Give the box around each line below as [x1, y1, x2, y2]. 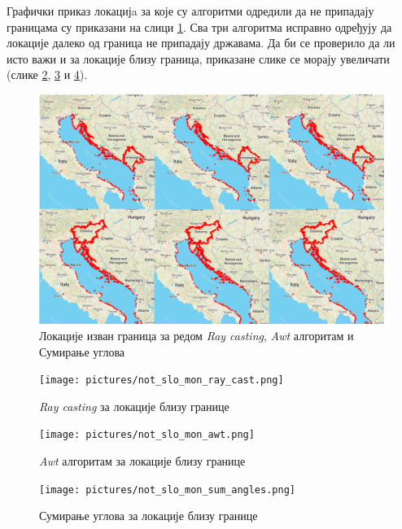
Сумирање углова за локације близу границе [39, 507, 258, 524]
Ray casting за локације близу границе [39, 397, 229, 414]
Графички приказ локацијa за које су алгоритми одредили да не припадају [7, 2, 374, 19]
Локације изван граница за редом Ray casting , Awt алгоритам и [39, 326, 354, 343]
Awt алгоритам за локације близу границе [39, 452, 246, 470]
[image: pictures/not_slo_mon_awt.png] [39, 429, 255, 441]
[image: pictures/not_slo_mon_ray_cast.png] [39, 374, 284, 387]
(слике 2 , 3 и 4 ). [7, 66, 88, 83]
